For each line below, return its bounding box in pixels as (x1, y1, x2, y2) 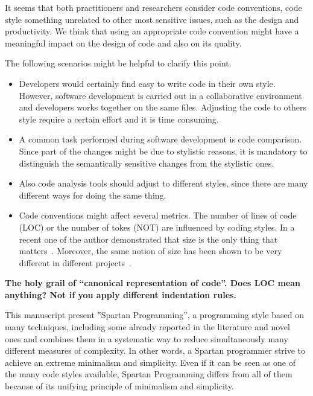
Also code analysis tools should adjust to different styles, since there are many (19, 177, 308, 190)
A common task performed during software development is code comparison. (19, 133, 302, 145)
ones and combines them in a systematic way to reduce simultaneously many (5, 332, 288, 345)
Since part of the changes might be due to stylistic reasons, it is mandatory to (19, 144, 308, 157)
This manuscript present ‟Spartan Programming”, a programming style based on (5, 308, 304, 321)
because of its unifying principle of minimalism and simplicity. (5, 380, 234, 392)
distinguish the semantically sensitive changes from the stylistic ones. (19, 156, 274, 169)
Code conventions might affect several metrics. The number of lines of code (19, 209, 297, 222)
